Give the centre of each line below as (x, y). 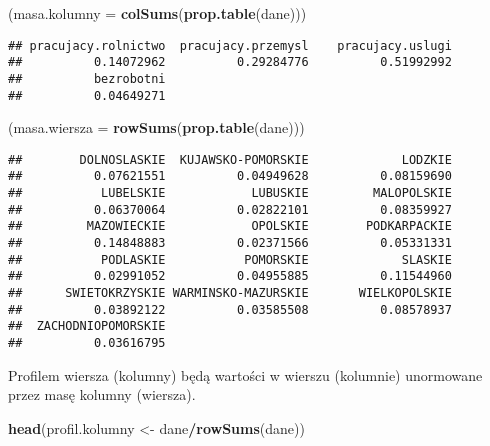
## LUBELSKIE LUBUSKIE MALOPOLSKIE (230, 193)
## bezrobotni (87, 78)
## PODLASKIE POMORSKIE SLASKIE (230, 259)
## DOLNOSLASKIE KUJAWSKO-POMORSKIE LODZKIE (230, 159)
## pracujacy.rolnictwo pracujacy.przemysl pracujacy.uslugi (230, 45)
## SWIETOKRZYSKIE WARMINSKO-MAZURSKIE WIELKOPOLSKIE (230, 293)
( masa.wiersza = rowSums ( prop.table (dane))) (156, 127)
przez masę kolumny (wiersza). (102, 394)
